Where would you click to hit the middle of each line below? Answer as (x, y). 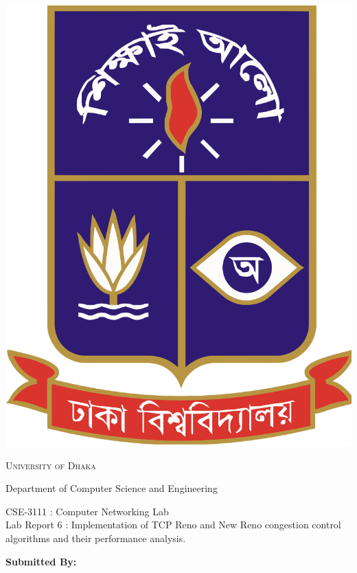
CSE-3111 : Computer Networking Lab (87, 511)
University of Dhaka (51, 465)
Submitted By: (41, 561)
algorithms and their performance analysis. (96, 538)
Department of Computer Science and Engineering (112, 488)
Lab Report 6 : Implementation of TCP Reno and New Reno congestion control (173, 525)
